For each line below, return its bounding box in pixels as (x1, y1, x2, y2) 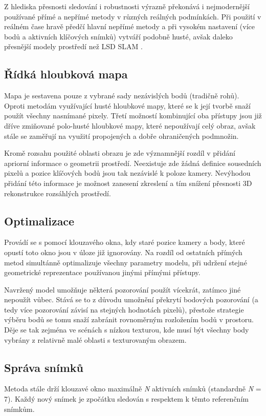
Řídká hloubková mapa (4, 66, 128, 82)
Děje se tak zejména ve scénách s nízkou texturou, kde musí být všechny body (4, 324, 249, 335)
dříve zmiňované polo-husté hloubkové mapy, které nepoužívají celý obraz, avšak (4, 120, 256, 131)
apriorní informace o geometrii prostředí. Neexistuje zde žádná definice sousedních (4, 157, 261, 168)
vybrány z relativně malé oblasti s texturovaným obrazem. (4, 334, 187, 345)
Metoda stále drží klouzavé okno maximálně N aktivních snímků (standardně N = (4, 383, 261, 394)
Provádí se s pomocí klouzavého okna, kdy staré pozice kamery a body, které (4, 237, 245, 247)
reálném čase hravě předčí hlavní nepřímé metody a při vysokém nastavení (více (4, 21, 255, 32)
